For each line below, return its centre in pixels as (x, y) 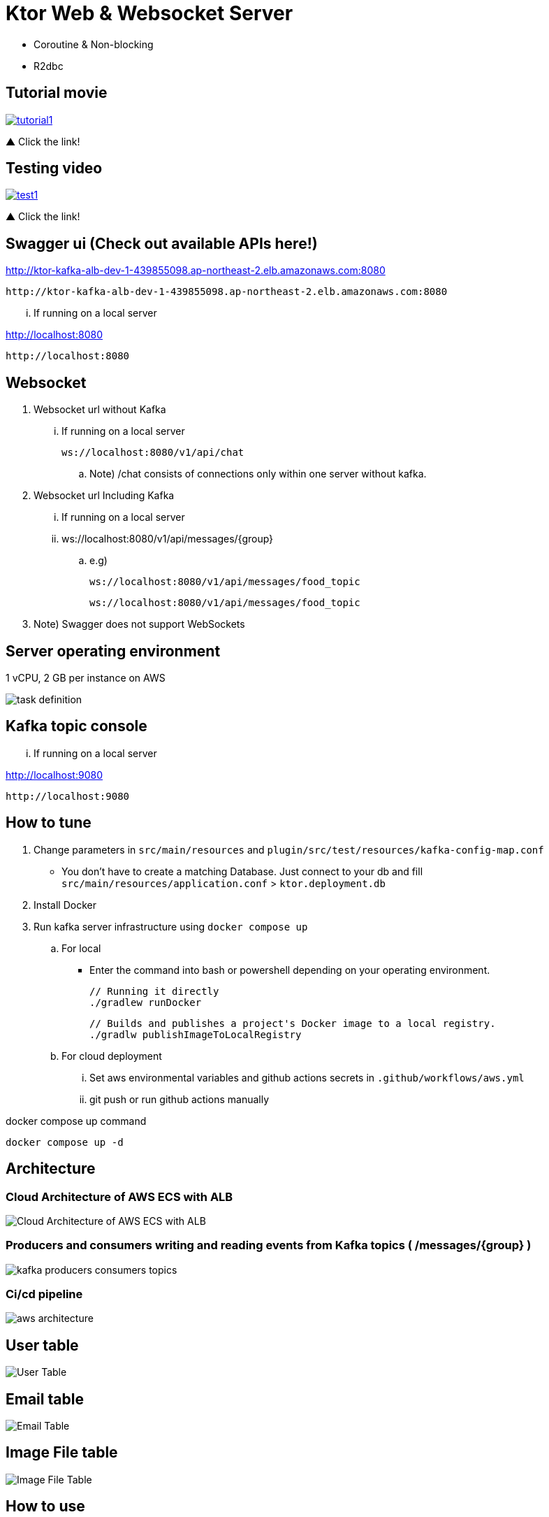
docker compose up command (76, 1121)
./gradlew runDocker (146, 1002)
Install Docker (65, 905)
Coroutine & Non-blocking (94, 44)
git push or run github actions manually (180, 1099)
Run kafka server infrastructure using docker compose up (171, 926)
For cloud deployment (112, 1056)
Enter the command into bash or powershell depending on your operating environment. (290, 970)
